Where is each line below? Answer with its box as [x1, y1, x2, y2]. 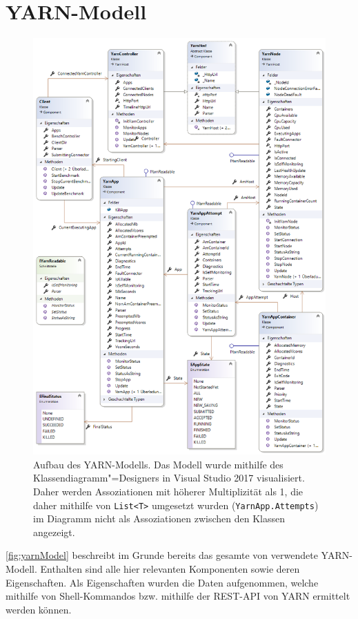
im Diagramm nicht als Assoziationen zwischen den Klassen [33, 511, 286, 526]
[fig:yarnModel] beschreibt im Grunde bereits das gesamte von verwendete [6, 548, 318, 562]
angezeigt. [33, 524, 75, 539]
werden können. [6, 602, 72, 616]
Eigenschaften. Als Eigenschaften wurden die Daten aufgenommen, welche [6, 575, 319, 589]
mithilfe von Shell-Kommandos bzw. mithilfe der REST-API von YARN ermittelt [6, 589, 350, 603]
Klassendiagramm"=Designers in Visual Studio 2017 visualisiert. [33, 470, 305, 485]
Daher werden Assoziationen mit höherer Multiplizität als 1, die [33, 484, 304, 498]
